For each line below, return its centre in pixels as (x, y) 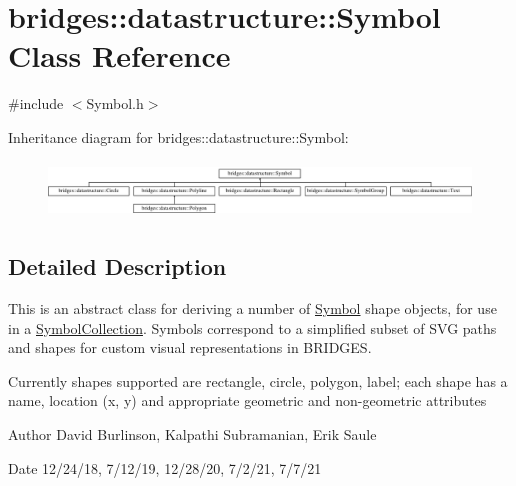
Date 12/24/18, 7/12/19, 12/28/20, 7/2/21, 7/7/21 (165, 467)
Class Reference (119, 55)
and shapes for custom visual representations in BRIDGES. (190, 347)
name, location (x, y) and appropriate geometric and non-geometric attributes (247, 400)
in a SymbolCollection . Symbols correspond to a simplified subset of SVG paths (252, 327)
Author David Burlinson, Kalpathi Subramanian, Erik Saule (192, 433)
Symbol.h (115, 103)
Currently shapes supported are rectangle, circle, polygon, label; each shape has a (258, 380)
